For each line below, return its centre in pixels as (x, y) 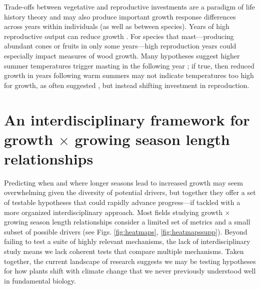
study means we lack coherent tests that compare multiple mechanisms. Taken (124, 251)
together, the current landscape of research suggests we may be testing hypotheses (130, 261)
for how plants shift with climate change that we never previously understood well (130, 271)
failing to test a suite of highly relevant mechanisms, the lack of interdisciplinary (127, 241)
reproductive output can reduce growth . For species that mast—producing (119, 36)
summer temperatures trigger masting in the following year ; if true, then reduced (129, 65)
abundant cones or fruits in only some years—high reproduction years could (120, 46)
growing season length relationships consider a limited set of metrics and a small (127, 222)
